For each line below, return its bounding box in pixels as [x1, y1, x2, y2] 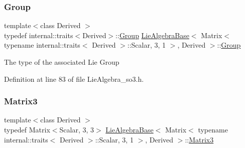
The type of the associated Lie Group [4, 57, 119, 67]
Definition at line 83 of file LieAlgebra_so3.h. [4, 73, 144, 84]
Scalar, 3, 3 [59, 124, 94, 134]
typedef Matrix [4, 124, 50, 134]
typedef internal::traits [4, 30, 73, 40]
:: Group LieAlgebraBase [115, 30, 189, 40]
